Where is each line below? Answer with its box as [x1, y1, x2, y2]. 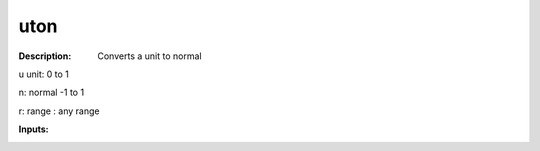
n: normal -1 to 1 [18, 86, 85, 99]
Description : [18, 50, 72, 62]
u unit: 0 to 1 [18, 68, 69, 80]
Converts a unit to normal [97, 50, 202, 62]
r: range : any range [18, 105, 100, 117]
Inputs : [18, 123, 49, 135]
